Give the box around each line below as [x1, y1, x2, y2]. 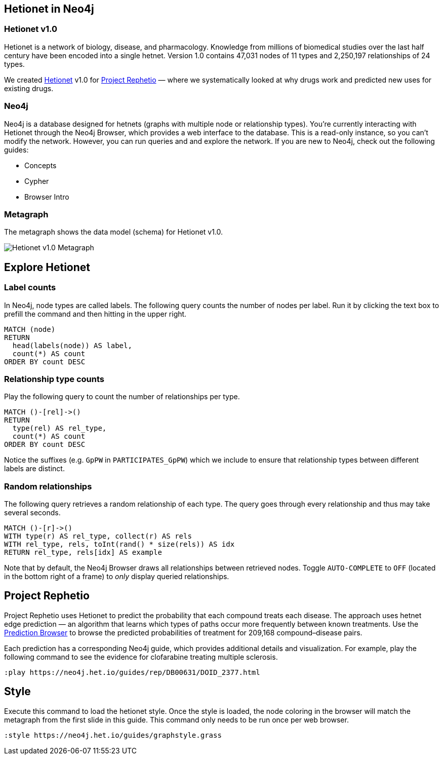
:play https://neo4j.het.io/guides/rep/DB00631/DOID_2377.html [4, 668, 260, 676]
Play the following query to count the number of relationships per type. [4, 392, 240, 401]
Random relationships [4, 481, 92, 491]
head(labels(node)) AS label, [12, 341, 132, 350]
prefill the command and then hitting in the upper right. [4, 309, 187, 318]
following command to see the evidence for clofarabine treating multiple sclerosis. [4, 652, 278, 661]
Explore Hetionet [4, 260, 90, 274]
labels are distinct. [4, 464, 65, 473]
